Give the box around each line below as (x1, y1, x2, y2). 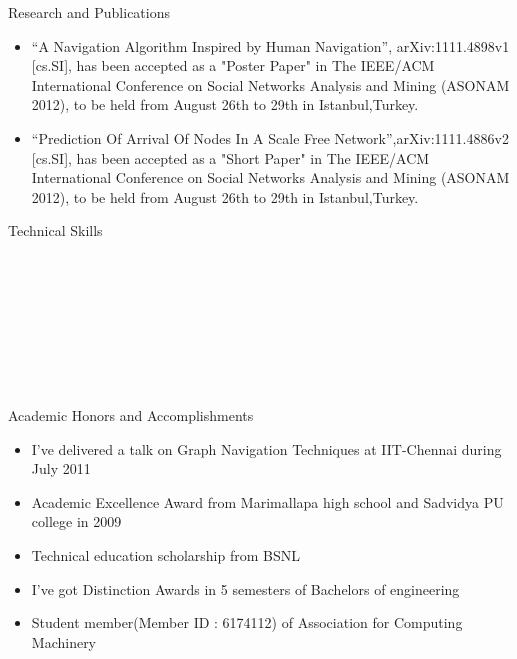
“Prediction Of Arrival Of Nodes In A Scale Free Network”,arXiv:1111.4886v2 (31, 127, 509, 148)
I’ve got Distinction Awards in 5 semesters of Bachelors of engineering (31, 578, 460, 599)
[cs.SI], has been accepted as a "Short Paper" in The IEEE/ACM (31, 147, 430, 168)
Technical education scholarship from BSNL (31, 545, 300, 566)
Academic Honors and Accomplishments (8, 405, 254, 426)
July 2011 (31, 458, 91, 479)
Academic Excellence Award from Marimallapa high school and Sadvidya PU (31, 491, 504, 512)
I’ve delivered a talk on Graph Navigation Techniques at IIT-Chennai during (31, 438, 502, 459)
